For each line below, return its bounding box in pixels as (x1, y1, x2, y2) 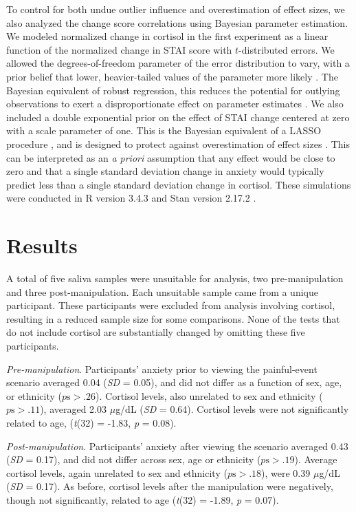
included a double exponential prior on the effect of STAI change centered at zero (6, 109, 350, 124)
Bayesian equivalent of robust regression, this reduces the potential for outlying (6, 83, 340, 97)
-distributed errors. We (238, 42, 335, 56)
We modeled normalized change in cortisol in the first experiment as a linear (6, 29, 329, 43)
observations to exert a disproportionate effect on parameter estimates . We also (6, 96, 344, 111)
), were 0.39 (261, 465, 311, 480)
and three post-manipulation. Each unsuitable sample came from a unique (6, 284, 318, 299)
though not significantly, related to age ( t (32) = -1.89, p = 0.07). (6, 492, 279, 506)
